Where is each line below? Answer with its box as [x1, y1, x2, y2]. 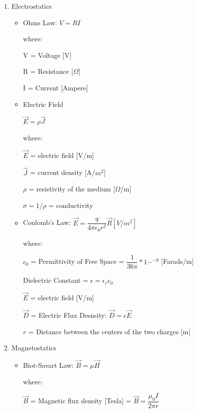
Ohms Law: [23, 17, 57, 27]
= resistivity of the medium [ [29, 184, 115, 194]
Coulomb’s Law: [23, 217, 71, 227]
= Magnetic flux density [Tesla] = [30, 395, 131, 406]
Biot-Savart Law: [23, 360, 74, 370]
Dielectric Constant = [23, 275, 88, 285]
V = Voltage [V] [23, 50, 72, 60]
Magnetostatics [11, 343, 57, 353]
